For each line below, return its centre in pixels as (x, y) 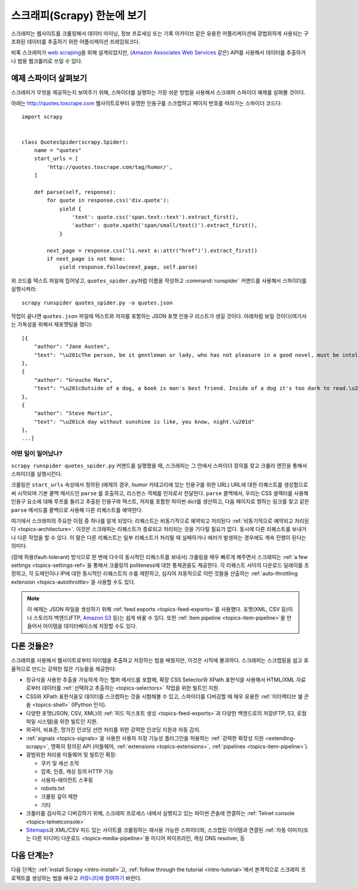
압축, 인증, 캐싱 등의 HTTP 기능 (77, 771)
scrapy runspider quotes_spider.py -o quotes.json (97, 302)
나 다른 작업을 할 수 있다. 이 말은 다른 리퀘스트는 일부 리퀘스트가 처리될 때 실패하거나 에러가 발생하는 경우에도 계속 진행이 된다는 (159, 538)
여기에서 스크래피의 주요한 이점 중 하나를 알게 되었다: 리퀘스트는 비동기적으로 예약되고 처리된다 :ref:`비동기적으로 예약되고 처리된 (160, 521)
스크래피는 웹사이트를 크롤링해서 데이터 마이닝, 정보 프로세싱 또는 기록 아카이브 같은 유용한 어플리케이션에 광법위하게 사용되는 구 (160, 33)
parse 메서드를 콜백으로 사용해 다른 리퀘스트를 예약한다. (77, 510)
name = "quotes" (58, 150)
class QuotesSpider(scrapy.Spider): (75, 142)
